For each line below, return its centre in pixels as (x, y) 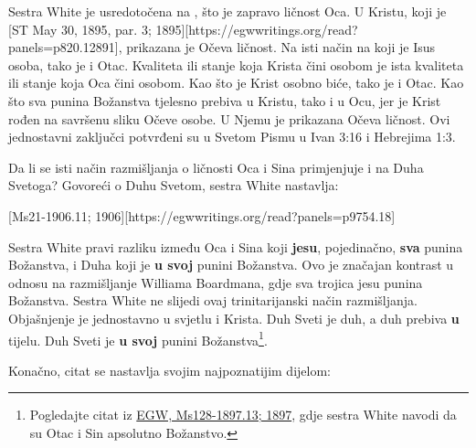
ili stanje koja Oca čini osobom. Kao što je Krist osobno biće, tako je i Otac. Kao (236, 83)
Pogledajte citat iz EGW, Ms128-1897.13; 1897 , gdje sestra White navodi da (243, 415)
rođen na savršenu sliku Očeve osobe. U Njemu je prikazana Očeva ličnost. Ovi (229, 118)
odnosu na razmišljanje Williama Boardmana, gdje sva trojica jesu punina (216, 282)
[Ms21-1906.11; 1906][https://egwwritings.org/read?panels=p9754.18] (202, 215)
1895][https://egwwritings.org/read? (257, 29)
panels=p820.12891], (65, 47)
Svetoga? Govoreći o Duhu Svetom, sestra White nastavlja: (174, 185)
